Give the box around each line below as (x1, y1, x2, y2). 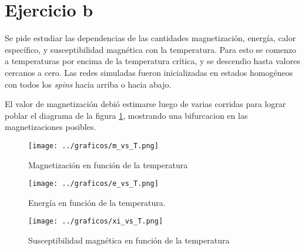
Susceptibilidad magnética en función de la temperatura (28, 234, 230, 246)
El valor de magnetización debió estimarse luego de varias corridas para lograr (5, 98, 286, 110)
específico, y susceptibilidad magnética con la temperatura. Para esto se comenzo (5, 43, 297, 55)
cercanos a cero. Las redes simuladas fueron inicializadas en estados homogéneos (5, 66, 293, 78)
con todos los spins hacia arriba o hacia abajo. (5, 78, 172, 90)
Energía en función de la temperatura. (28, 196, 166, 208)
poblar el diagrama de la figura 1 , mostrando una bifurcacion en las (5, 109, 248, 121)
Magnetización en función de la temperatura (28, 158, 188, 171)
